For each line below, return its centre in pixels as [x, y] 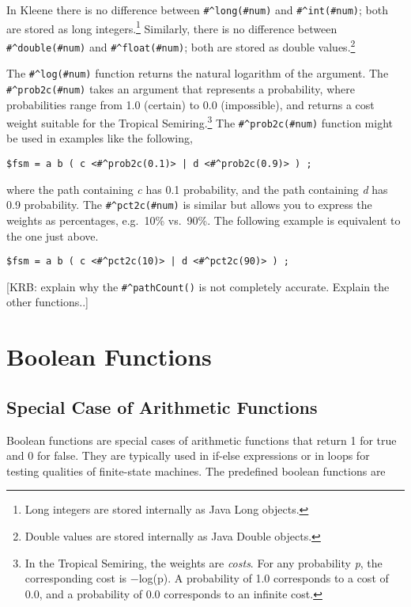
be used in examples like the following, [100, 138]
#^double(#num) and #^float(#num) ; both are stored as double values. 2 [181, 45]
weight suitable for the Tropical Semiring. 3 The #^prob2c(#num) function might [200, 121]
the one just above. [53, 235]
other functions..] [47, 302]
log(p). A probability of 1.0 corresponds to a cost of [264, 578]
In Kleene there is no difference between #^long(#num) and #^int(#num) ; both [197, 9]
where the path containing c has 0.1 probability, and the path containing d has [197, 189]
